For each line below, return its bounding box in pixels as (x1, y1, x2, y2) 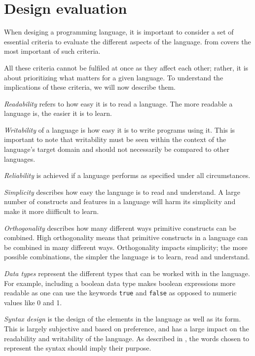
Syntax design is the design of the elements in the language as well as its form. (4, 314, 241, 324)
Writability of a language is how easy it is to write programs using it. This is (4, 124, 235, 135)
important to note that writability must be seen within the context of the (4, 134, 226, 144)
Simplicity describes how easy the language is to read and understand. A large (4, 186, 241, 197)
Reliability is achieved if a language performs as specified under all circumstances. (4, 170, 251, 180)
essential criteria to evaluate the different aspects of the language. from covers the (4, 36, 251, 46)
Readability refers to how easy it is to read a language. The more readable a (4, 98, 233, 108)
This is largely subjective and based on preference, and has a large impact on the (4, 323, 249, 334)
